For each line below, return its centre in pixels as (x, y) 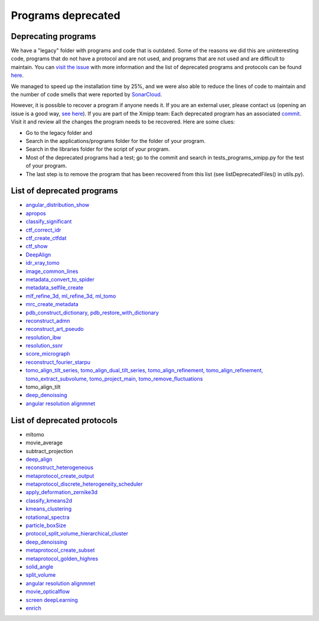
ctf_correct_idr (43, 230)
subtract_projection (49, 451)
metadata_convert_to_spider (60, 279)
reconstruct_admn (48, 321)
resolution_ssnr (44, 346)
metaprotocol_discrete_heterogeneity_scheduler (84, 484)
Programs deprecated (66, 15)
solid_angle (39, 567)
